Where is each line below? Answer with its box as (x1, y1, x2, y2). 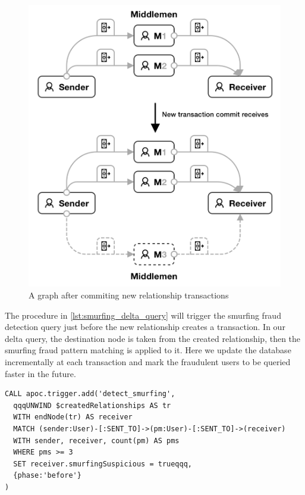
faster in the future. (5, 367, 76, 379)
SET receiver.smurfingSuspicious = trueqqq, (13, 459, 192, 468)
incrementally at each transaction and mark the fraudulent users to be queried (5, 356, 291, 368)
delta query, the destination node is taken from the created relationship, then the (5, 332, 301, 344)
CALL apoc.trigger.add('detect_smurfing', (5, 390, 175, 399)
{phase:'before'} (13, 471, 81, 480)
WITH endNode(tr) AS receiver (13, 413, 133, 422)
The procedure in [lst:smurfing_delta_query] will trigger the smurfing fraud (5, 309, 281, 321)
